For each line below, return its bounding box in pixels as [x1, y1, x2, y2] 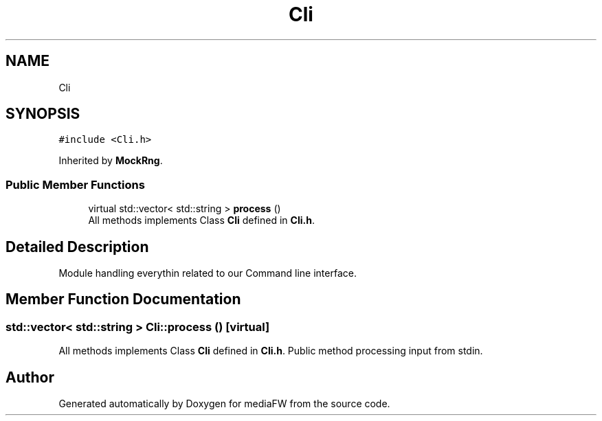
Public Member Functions [5, 177, 145, 192]
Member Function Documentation [5, 291, 241, 308]
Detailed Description [5, 238, 149, 255]
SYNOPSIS [5, 105, 80, 123]
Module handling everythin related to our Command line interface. [58, 267, 357, 280]
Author [5, 368, 54, 386]
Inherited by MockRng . [58, 155, 163, 167]
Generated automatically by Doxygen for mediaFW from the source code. [58, 398, 390, 410]
